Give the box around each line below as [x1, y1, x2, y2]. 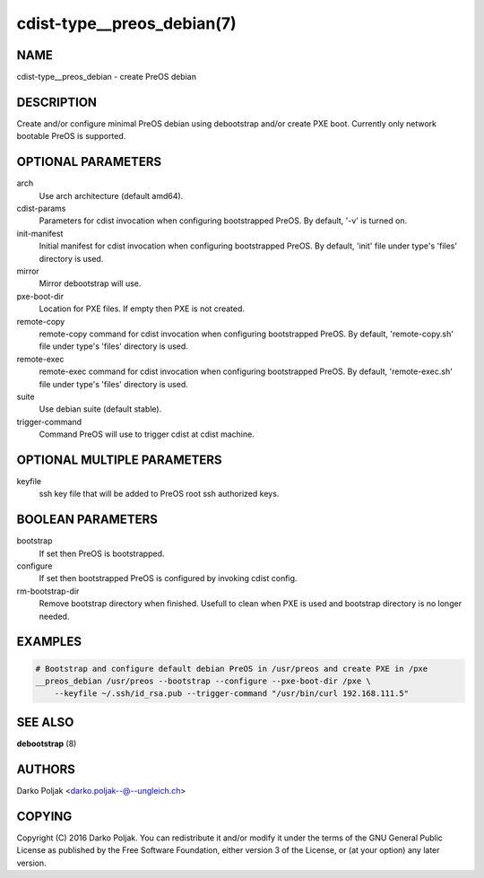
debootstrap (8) [16, 738, 77, 749]
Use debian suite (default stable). [39, 404, 162, 414]
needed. [39, 611, 70, 622]
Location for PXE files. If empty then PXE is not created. [39, 303, 246, 314]
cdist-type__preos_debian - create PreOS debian [16, 72, 197, 83]
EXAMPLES [16, 634, 82, 649]
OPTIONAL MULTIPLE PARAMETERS [16, 452, 223, 467]
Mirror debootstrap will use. [39, 278, 142, 289]
